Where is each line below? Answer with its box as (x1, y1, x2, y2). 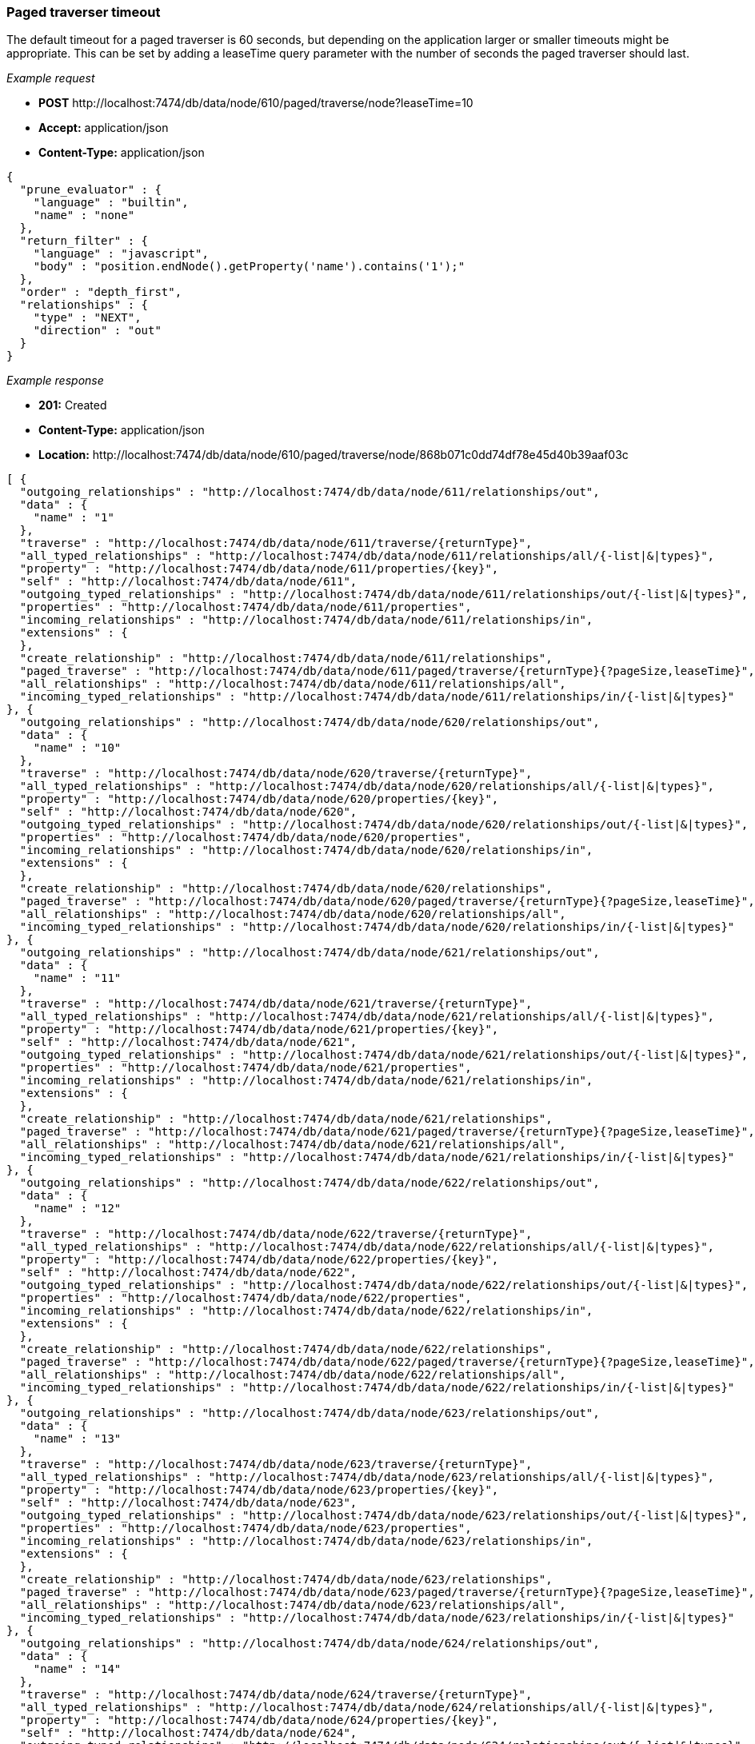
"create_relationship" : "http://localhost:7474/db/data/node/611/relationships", (19, 652, 553, 665)
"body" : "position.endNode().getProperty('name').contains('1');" (33, 260, 465, 273)
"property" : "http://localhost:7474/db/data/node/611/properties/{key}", (19, 562, 499, 576)
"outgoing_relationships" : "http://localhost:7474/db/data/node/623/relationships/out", (19, 1407, 600, 1420)
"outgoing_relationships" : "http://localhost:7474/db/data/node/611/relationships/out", (19, 485, 600, 499)
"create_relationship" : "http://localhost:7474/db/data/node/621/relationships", (19, 1112, 553, 1126)
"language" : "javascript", (33, 247, 209, 261)
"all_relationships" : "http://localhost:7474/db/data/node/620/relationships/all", (19, 908, 566, 921)
